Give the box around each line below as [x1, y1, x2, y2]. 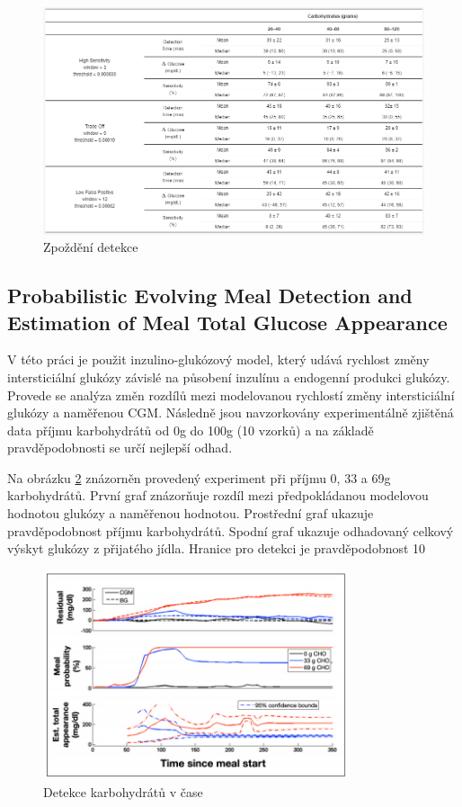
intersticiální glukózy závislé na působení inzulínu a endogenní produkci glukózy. [7, 367, 450, 386]
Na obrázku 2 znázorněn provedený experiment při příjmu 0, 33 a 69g [7, 468, 391, 487]
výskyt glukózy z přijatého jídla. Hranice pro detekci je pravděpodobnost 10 [7, 539, 426, 558]
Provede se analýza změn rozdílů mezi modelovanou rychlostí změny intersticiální [7, 385, 455, 404]
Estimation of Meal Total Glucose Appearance [7, 308, 448, 336]
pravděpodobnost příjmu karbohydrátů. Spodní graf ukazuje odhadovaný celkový [7, 521, 454, 540]
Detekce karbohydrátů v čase [43, 783, 203, 802]
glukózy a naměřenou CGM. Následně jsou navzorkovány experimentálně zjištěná [7, 403, 454, 422]
